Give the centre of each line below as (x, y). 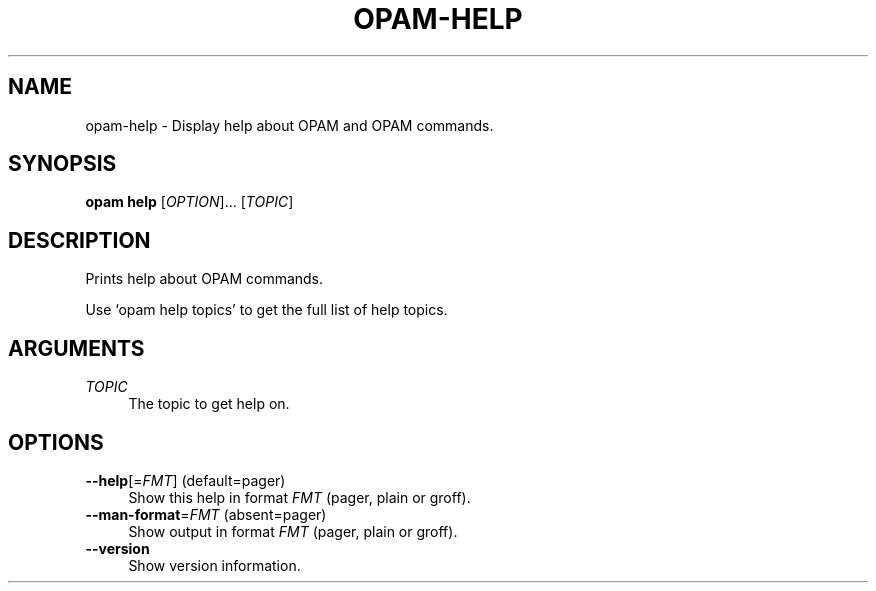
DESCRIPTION (79, 240)
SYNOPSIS (62, 164)
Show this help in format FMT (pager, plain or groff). (299, 497)
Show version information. (214, 565)
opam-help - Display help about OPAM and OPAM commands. (289, 125)
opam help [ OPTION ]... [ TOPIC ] (189, 202)
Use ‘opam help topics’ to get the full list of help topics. (266, 310)
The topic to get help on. (209, 404)
